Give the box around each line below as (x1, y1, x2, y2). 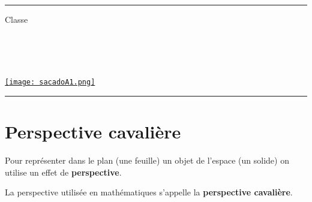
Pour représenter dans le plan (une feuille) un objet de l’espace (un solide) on (5, 154, 289, 167)
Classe (5, 13, 28, 25)
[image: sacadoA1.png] (5, 78, 95, 87)
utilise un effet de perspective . (5, 165, 122, 178)
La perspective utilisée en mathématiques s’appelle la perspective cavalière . (5, 186, 293, 198)
